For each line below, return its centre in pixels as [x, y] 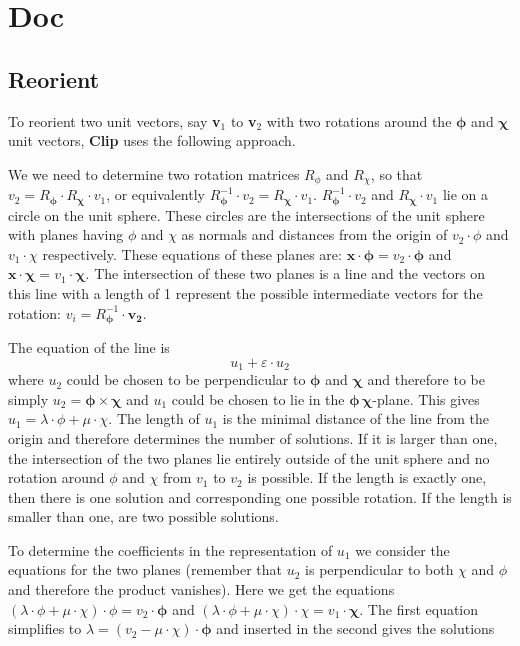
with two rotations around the [359, 120]
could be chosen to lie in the [258, 398]
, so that [396, 173]
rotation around [56, 477]
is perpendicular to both [379, 569]
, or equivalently [155, 194]
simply [28, 398]
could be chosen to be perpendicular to [186, 379]
